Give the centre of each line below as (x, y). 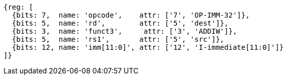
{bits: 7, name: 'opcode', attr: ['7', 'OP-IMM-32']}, (131, 15)
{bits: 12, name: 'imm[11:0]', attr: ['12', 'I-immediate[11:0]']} (148, 47)
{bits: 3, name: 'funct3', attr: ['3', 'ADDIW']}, (124, 31)
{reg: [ (19, 7)
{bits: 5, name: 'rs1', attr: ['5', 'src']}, (118, 39)
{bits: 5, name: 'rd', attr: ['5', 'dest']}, (120, 23)
